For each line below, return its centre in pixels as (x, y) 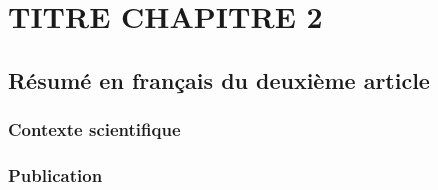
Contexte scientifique (94, 129)
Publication (55, 174)
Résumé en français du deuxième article (219, 79)
